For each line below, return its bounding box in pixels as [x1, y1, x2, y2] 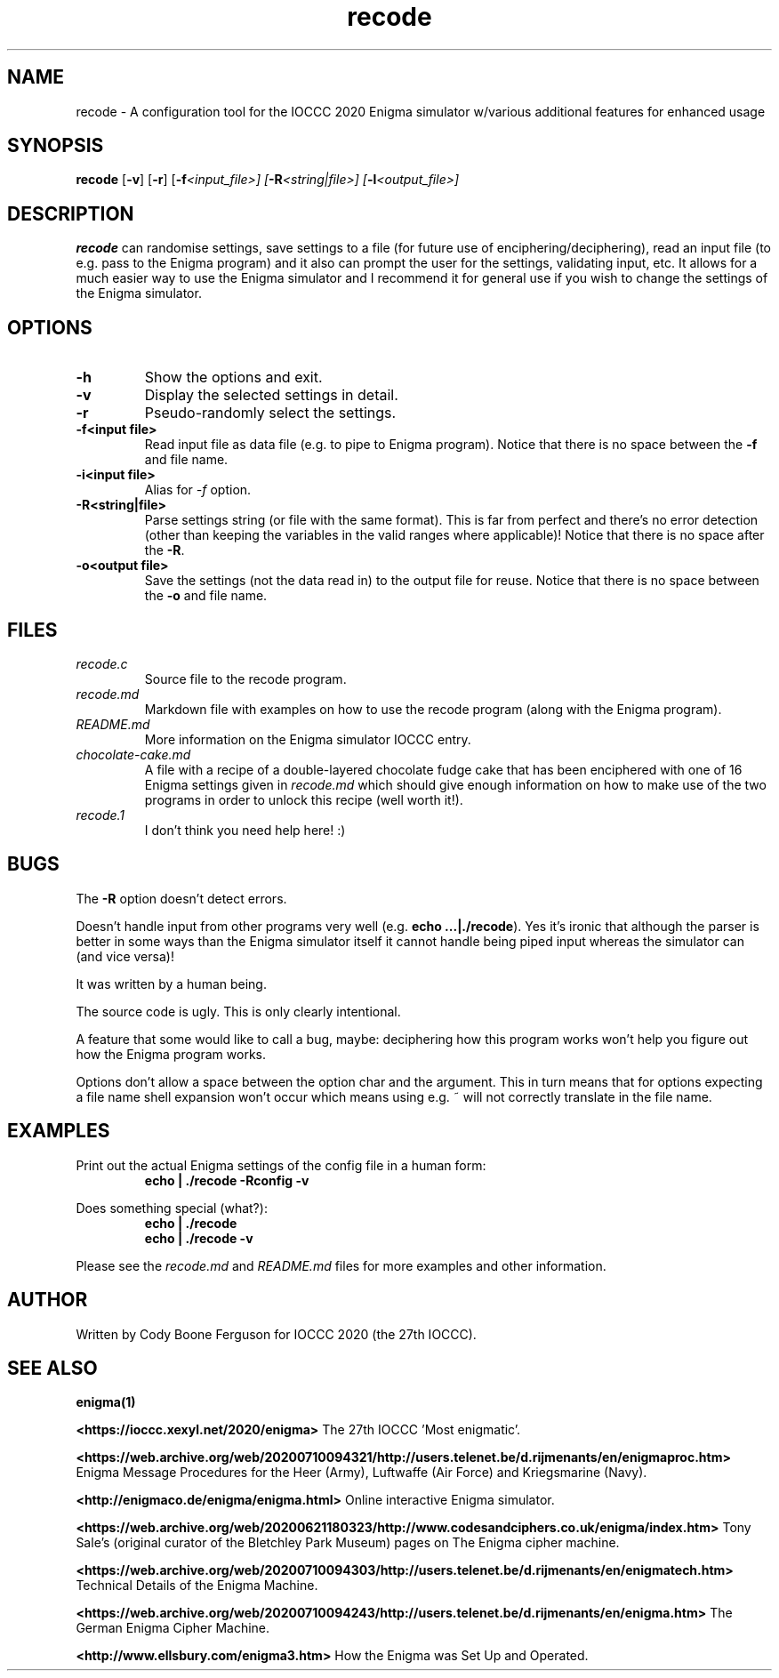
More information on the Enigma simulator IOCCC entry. [144, 731, 471, 747]
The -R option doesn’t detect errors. [76, 890, 287, 906]
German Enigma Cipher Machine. [76, 1620, 270, 1636]
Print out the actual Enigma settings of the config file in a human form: [76, 1157, 486, 1173]
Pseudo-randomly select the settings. [144, 404, 397, 422]
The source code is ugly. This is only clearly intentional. [76, 1003, 401, 1019]
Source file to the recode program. [144, 670, 347, 686]
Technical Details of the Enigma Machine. [76, 1578, 318, 1594]
